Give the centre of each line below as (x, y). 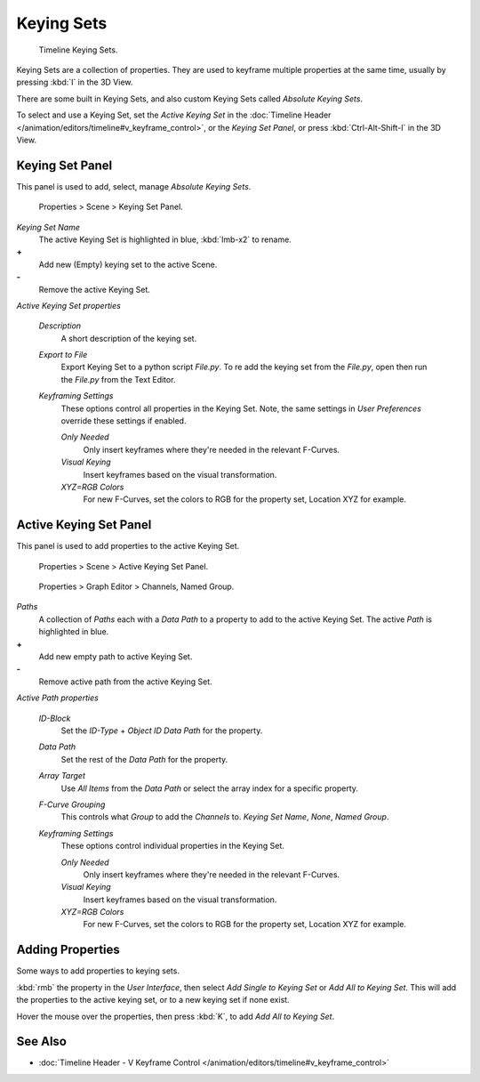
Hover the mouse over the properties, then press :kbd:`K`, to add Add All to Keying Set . (176, 1016)
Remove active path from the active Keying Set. (125, 682)
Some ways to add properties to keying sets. (98, 971)
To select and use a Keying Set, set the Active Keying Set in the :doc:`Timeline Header (174, 115)
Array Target (62, 776)
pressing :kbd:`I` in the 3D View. (75, 82)
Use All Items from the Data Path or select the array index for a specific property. (210, 788)
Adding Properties (68, 950)
